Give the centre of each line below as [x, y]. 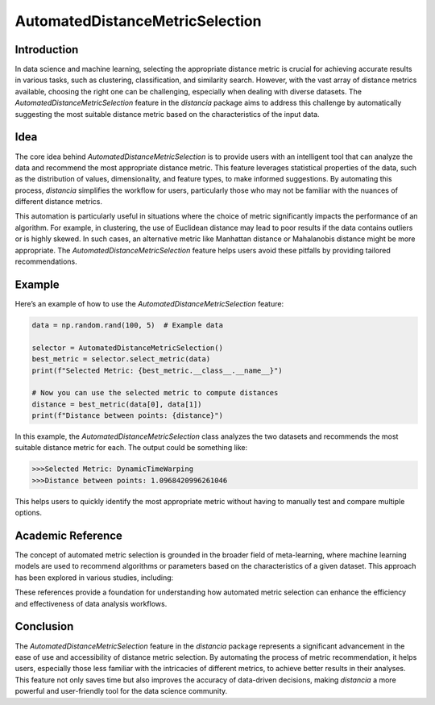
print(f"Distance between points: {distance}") [127, 416]
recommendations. [46, 261]
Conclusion [44, 626]
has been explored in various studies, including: [94, 578]
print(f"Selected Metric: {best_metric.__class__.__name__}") [157, 370]
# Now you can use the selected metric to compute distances [155, 393]
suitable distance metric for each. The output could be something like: [131, 448]
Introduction [47, 50]
